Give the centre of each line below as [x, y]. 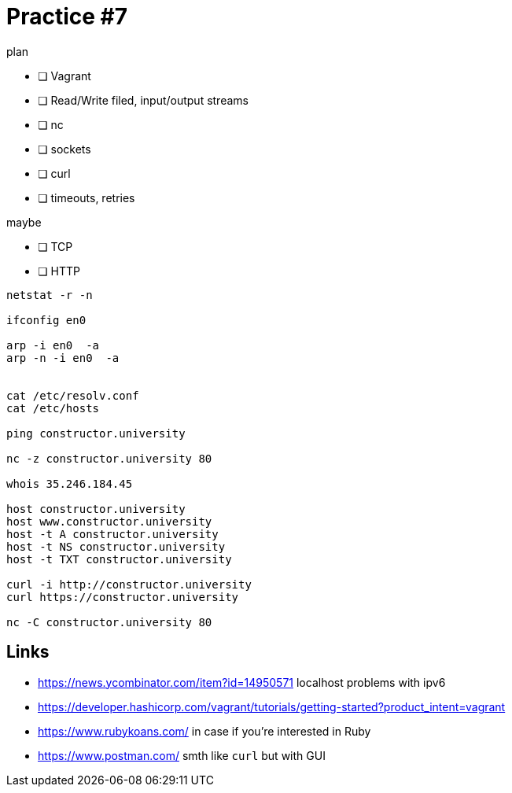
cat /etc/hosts [53, 408]
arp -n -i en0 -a [63, 358]
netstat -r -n [50, 295]
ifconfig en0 [46, 320]
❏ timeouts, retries [87, 197]
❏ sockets [64, 149]
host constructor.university [96, 509]
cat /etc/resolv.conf [73, 395]
